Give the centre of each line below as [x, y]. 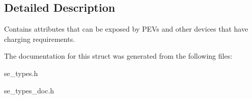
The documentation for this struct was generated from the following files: [118, 56]
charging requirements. [40, 39]
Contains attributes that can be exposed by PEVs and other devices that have [126, 29]
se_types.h [21, 73]
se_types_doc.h [29, 90]
